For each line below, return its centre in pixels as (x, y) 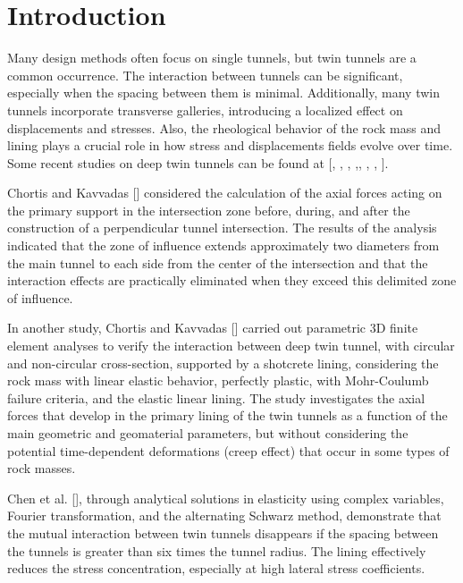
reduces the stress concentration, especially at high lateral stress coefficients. (216, 568)
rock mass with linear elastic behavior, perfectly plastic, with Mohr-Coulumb (218, 380)
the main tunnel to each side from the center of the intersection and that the (218, 262)
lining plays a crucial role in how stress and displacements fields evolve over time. (230, 145)
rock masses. (42, 468)
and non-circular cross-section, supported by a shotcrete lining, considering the (223, 363)
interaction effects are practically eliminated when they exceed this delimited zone (232, 280)
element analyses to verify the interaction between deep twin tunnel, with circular (231, 346)
